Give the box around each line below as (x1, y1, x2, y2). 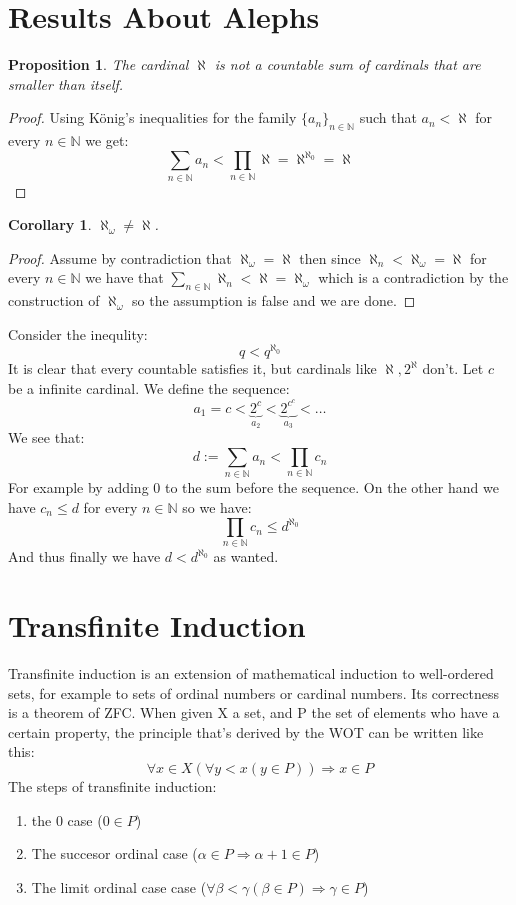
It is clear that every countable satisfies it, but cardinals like (8, 358, 377, 379)
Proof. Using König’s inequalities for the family (8, 107, 297, 128)
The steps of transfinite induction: (8, 776, 217, 797)
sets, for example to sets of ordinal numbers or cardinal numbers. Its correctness (8, 682, 499, 703)
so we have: (182, 496, 252, 517)
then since (299, 247, 361, 268)
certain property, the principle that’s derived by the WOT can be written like (8, 721, 484, 742)
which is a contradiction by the (318, 267, 509, 288)
